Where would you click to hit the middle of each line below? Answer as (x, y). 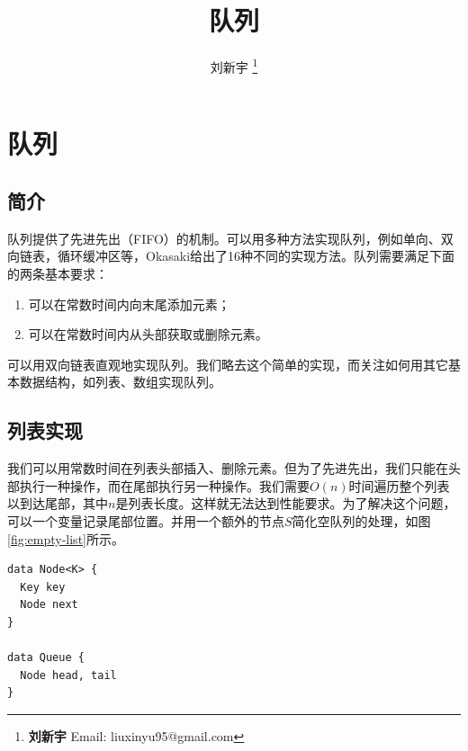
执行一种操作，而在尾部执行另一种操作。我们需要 (164, 485)
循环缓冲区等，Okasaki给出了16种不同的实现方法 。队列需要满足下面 (256, 256)
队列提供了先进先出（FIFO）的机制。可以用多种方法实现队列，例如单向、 (224, 238)
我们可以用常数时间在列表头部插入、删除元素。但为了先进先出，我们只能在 (228, 468)
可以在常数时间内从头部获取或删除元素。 (148, 334)
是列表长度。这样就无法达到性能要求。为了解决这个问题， (286, 503)
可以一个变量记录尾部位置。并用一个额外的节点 (146, 520)
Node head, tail (68, 675)
